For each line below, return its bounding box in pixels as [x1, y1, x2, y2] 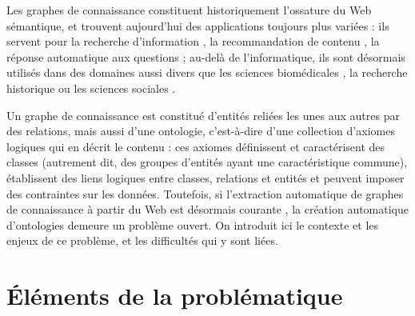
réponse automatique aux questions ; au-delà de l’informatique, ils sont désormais [6, 48, 405, 65]
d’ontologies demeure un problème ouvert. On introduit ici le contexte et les [6, 216, 379, 233]
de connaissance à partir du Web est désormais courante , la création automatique [6, 201, 409, 218]
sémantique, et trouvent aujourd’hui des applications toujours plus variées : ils [6, 17, 389, 34]
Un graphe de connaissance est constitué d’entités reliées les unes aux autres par [6, 106, 400, 123]
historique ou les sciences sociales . [6, 79, 176, 96]
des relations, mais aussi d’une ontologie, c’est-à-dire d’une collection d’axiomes [6, 122, 395, 139]
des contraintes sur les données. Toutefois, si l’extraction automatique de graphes [6, 185, 404, 202]
